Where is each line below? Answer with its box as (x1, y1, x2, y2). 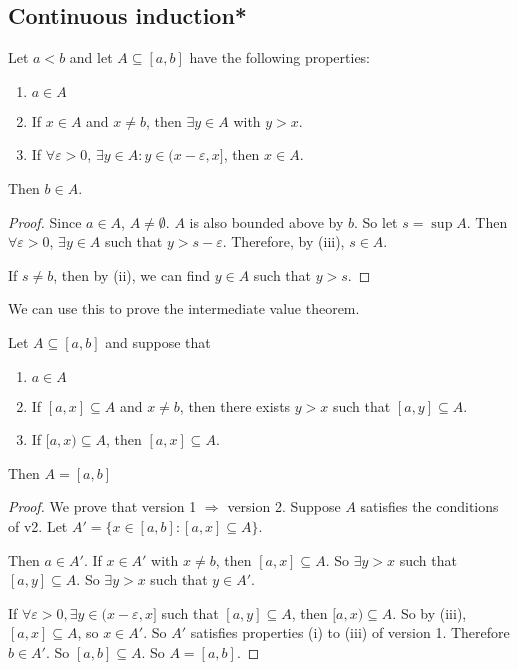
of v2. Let (8, 515, 68, 536)
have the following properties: (189, 47, 371, 68)
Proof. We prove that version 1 (8, 496, 197, 517)
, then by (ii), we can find (53, 264, 210, 285)
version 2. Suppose (227, 496, 341, 517)
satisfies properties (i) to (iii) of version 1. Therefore (190, 622, 510, 643)
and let (69, 47, 113, 68)
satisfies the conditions (360, 496, 499, 517)
